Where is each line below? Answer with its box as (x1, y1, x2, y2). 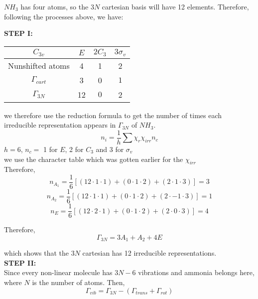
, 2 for (65, 144, 84, 154)
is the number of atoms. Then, (32, 277, 125, 287)
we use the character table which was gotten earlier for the (4, 153, 183, 164)
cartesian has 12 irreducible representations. (82, 248, 217, 258)
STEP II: (4, 257, 36, 268)
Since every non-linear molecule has (4, 267, 113, 278)
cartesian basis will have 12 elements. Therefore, (102, 1, 249, 11)
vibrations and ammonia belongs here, (138, 267, 255, 278)
